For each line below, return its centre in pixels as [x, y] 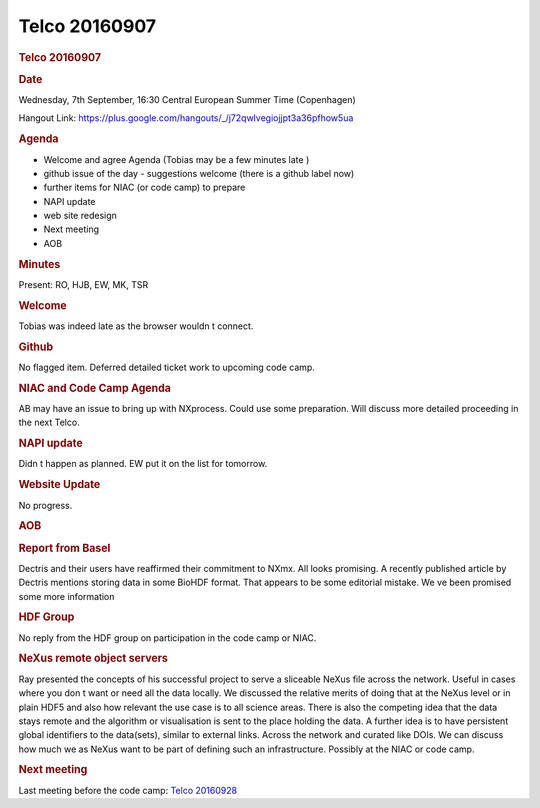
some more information [66, 596]
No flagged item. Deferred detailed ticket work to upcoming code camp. [166, 367]
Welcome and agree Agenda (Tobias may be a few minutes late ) [176, 159]
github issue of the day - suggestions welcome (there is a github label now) [199, 173]
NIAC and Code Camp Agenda [95, 388]
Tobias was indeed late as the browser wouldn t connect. [136, 326]
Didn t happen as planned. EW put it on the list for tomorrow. [143, 464]
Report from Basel [64, 548]
